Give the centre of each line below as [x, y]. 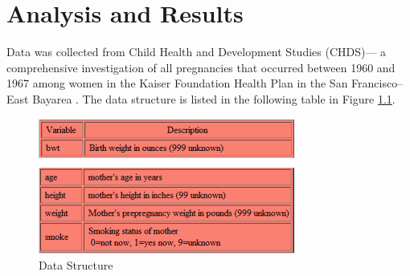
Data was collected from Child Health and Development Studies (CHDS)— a [197, 52]
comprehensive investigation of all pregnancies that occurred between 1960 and [201, 67]
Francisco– [377, 83]
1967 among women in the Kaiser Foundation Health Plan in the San [177, 83]
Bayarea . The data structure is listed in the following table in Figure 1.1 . [214, 98]
